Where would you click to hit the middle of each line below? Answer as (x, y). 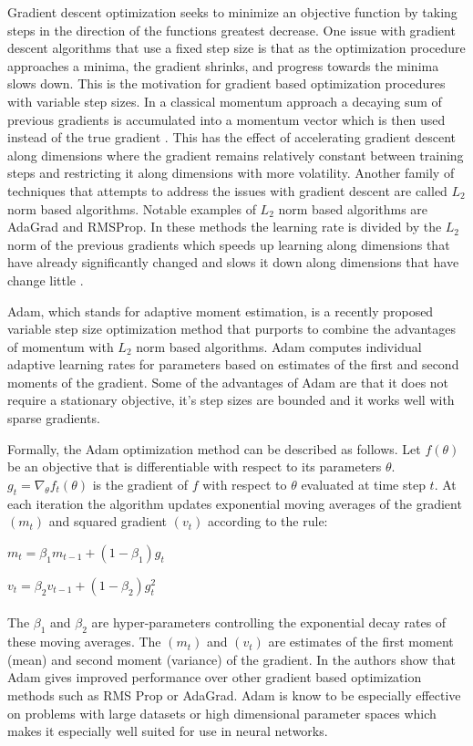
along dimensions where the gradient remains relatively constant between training (236, 155)
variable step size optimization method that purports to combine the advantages (231, 329)
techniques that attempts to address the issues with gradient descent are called (227, 190)
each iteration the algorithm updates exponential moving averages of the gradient (235, 503)
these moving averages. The (84, 642)
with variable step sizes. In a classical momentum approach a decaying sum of (225, 101)
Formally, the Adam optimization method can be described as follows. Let (214, 448)
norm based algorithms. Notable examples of (132, 208)
